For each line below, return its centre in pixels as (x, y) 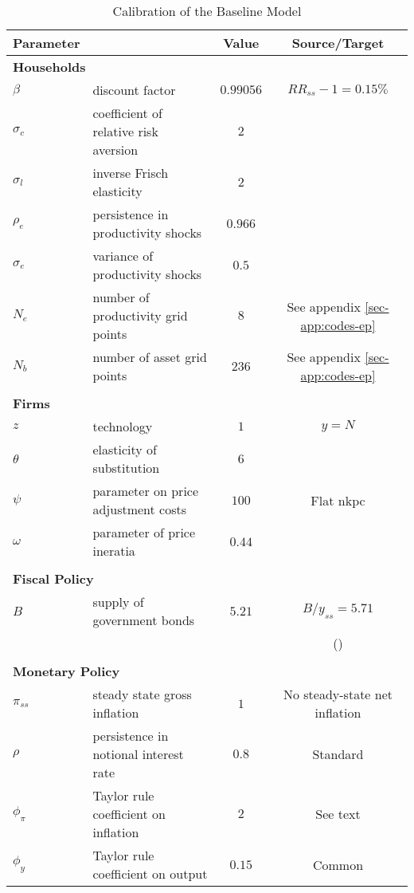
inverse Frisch (131, 173)
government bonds (144, 620)
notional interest (138, 754)
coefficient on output (150, 873)
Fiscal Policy (53, 578)
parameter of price (144, 532)
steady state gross (142, 694)
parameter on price (146, 491)
